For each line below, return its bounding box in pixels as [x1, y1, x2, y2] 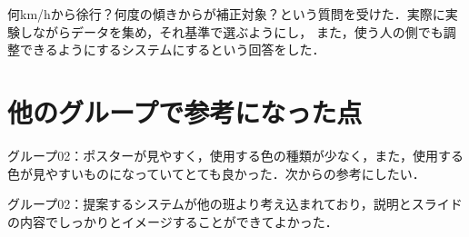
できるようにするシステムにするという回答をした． [19, 40, 325, 59]
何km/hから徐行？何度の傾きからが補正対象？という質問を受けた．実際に [7, 5, 445, 23]
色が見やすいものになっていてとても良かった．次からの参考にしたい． [7, 163, 425, 183]
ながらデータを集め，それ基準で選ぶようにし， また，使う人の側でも [32, 22, 444, 41]
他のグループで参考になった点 [7, 93, 363, 130]
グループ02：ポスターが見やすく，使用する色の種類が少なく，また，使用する [7, 145, 464, 164]
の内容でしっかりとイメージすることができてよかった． [7, 212, 338, 231]
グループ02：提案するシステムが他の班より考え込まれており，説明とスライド [7, 194, 463, 213]
